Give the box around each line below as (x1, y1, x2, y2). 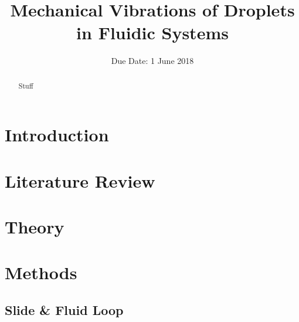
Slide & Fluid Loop (5, 301, 124, 319)
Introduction (5, 123, 109, 147)
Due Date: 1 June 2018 (111, 55, 194, 67)
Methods (5, 260, 77, 284)
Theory (5, 215, 64, 239)
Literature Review (5, 168, 155, 192)
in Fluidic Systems (76, 21, 229, 45)
